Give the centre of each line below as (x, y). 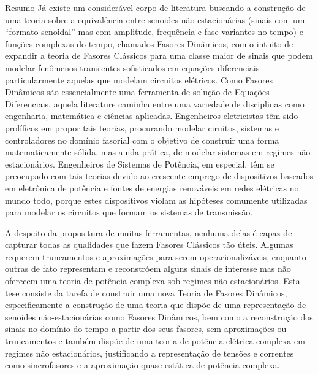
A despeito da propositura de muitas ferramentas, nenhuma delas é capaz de (149, 232)
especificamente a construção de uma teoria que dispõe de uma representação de (156, 305)
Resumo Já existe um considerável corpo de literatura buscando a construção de (155, 7)
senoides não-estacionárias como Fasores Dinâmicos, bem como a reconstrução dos (159, 316)
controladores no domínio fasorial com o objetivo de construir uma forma (142, 140)
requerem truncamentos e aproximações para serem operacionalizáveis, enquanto (156, 256)
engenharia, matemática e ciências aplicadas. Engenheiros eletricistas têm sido (152, 116)
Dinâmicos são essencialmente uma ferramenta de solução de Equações (137, 92)
